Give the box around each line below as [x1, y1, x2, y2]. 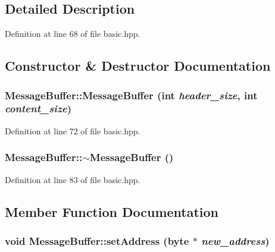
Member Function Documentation [5, 202, 219, 220]
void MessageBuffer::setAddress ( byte [5, 233, 189, 248]
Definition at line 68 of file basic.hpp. [5, 27, 140, 40]
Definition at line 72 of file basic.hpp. [5, 124, 140, 137]
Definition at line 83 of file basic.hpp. [5, 173, 140, 185]
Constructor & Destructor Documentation [5, 56, 271, 75]
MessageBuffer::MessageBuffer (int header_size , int [5, 87, 258, 102]
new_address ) [201, 233, 270, 248]
